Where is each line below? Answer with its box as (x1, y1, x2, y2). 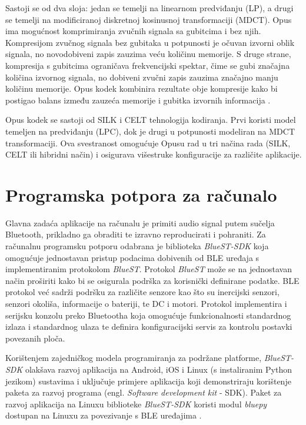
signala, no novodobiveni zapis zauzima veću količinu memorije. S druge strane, (5, 48, 291, 60)
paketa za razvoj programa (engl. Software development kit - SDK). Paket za (5, 386, 282, 399)
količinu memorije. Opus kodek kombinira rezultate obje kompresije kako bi (5, 82, 278, 95)
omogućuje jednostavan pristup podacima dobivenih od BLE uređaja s (5, 251, 260, 263)
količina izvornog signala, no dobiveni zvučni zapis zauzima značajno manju (5, 71, 278, 83)
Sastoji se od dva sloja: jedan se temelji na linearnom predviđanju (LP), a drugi (5, 2, 294, 14)
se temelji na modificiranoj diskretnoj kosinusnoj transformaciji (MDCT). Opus (5, 13, 292, 25)
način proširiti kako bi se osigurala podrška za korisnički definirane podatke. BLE (5, 274, 300, 286)
